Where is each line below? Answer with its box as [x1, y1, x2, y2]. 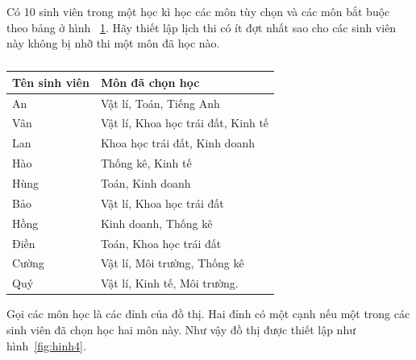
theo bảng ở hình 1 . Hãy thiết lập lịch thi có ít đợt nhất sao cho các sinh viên [6, 19, 397, 35]
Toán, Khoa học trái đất [100, 234, 222, 251]
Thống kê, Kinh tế [100, 155, 192, 172]
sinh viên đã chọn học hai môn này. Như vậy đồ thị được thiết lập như [6, 321, 356, 337]
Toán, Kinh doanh [100, 175, 191, 191]
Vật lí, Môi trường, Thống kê [100, 254, 244, 271]
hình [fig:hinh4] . [6, 337, 86, 354]
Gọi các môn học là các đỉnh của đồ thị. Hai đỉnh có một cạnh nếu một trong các [6, 305, 410, 322]
